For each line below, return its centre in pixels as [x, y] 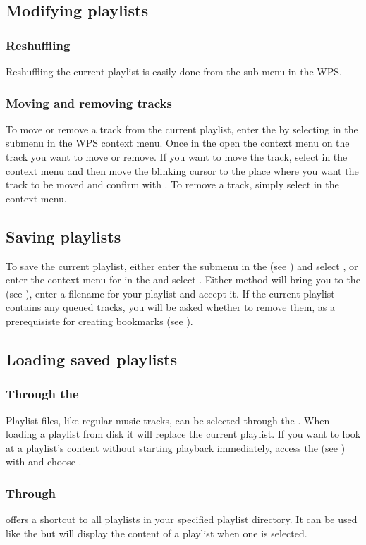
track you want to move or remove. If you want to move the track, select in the [177, 157]
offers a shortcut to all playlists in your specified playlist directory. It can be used [182, 519]
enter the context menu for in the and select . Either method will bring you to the [183, 280]
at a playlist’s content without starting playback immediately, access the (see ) [176, 447]
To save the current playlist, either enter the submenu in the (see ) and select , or [182, 265]
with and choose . [44, 461]
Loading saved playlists [91, 359]
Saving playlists [63, 236]
